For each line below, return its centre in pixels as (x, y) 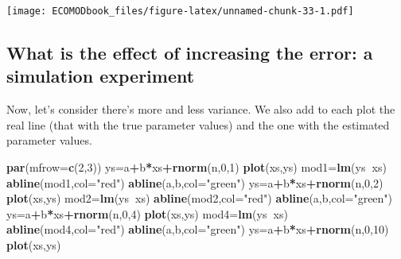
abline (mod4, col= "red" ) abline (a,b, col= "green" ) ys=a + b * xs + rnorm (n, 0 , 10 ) (198, 229)
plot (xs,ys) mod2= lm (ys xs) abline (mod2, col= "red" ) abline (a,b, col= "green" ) (200, 198)
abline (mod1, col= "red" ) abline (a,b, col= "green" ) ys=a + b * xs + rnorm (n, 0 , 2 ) (195, 182)
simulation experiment (101, 76)
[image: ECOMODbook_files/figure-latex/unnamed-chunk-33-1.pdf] (180, 11)
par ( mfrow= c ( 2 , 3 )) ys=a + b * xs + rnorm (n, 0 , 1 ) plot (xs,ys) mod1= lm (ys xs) (197, 167)
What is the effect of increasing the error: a (190, 53)
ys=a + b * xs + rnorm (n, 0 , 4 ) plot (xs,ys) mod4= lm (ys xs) (147, 213)
